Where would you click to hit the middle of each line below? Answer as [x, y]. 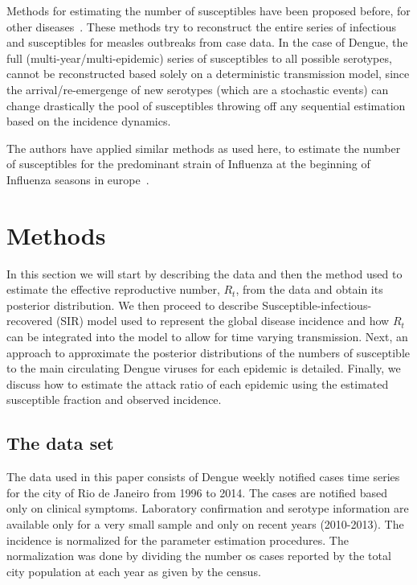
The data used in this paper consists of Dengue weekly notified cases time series [203, 477]
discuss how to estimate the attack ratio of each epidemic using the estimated [198, 383]
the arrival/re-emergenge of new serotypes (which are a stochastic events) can [198, 89]
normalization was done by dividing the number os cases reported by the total [199, 556]
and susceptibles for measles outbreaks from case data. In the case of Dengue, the [207, 42]
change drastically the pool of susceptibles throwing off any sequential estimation [206, 105]
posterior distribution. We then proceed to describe [133, 305]
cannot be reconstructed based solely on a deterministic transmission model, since [208, 74]
